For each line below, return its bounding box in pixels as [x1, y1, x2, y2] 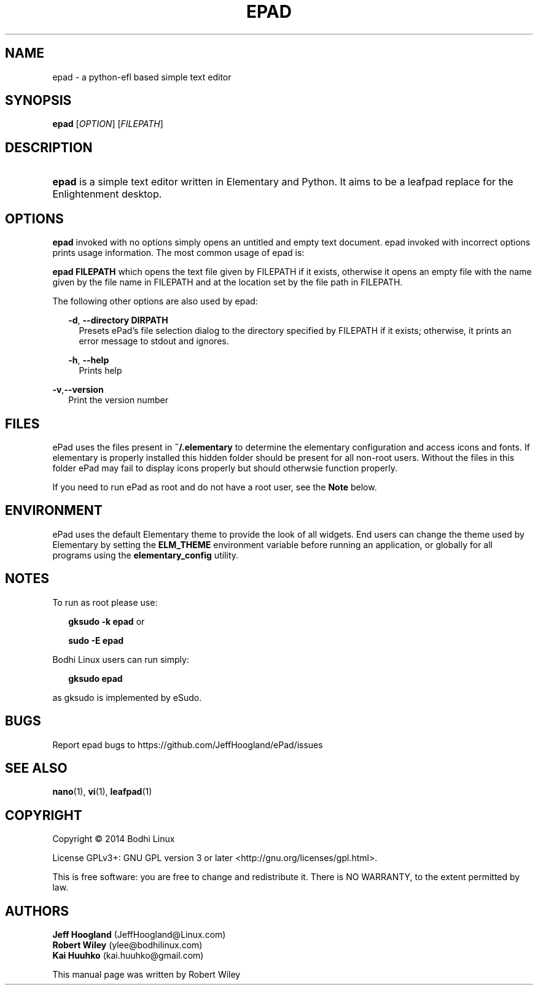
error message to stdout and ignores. [79, 336, 229, 347]
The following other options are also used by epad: [52, 296, 258, 307]
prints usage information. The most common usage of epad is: [52, 247, 305, 258]
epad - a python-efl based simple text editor [52, 71, 232, 82]
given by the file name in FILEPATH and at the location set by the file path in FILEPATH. [52, 277, 403, 288]
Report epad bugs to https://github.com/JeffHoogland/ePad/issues [52, 739, 323, 750]
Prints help [79, 365, 122, 376]
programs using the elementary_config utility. [52, 549, 239, 560]
